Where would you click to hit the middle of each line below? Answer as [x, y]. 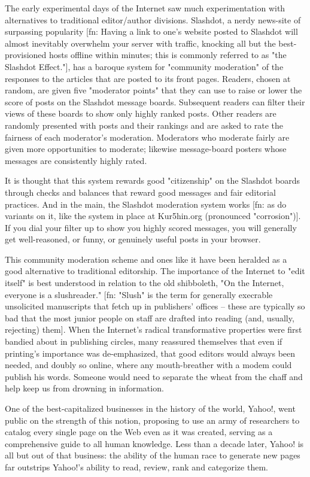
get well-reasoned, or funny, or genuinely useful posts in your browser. [133, 239]
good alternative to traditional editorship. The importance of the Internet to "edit [155, 271]
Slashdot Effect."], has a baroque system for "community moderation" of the [144, 66]
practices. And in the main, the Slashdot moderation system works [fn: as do [146, 204]
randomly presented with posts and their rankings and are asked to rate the [144, 125]
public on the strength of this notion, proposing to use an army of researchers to [152, 420]
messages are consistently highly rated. [76, 160]
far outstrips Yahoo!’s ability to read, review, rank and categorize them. [136, 467]
